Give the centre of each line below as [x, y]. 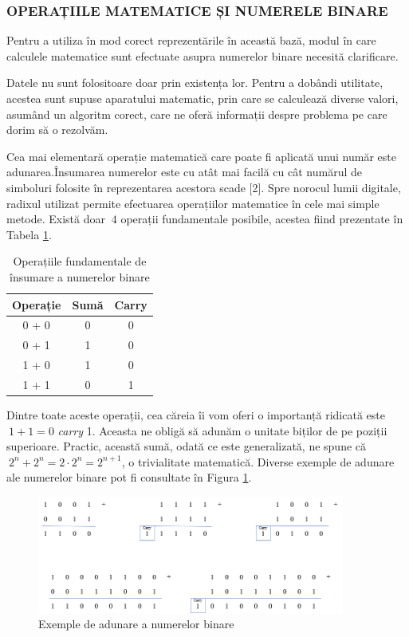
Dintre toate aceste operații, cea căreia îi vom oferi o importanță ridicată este [196, 415]
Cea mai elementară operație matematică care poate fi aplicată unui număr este [202, 156]
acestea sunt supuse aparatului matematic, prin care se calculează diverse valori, [203, 98]
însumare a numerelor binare [80, 276]
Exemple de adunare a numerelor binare [136, 624]
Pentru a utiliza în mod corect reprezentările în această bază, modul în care [191, 40]
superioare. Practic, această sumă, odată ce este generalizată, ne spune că [187, 446]
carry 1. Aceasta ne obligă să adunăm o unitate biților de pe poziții [222, 430]
